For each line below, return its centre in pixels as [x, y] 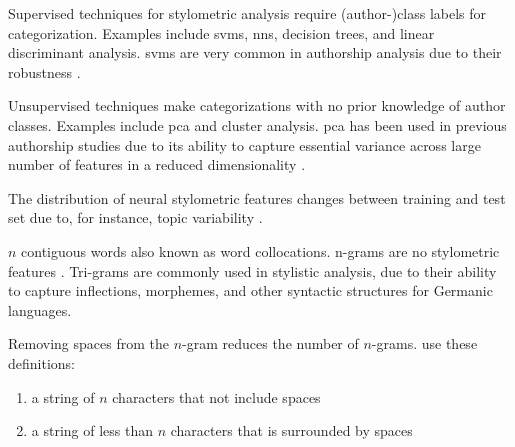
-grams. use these [424, 343]
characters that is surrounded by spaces [291, 430]
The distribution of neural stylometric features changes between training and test [257, 197]
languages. [40, 309]
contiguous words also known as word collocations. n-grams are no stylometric [260, 250]
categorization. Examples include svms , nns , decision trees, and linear [221, 32]
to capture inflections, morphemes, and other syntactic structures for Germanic [250, 290]
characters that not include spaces [216, 396]
